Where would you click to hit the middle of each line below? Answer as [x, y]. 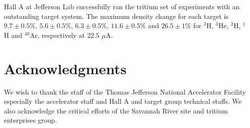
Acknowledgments [65, 68]
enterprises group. [30, 120]
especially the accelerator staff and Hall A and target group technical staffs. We [123, 101]
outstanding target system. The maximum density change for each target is [116, 16]
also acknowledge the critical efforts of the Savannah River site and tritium [116, 110]
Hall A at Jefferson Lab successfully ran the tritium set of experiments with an [122, 6]
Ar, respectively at [57, 35]
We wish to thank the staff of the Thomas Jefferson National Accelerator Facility [125, 91]
